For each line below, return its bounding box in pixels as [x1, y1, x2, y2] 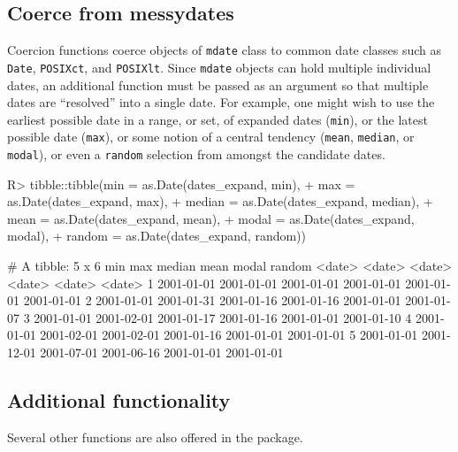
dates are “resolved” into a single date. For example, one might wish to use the [7, 93, 435, 111]
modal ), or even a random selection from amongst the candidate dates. [7, 145, 385, 164]
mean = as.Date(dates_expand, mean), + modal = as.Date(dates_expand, [7, 209, 415, 227]
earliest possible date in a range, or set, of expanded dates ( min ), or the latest [7, 110, 428, 128]
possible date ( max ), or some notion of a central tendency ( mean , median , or [7, 127, 415, 146]
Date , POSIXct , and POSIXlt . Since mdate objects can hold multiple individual [7, 57, 431, 76]
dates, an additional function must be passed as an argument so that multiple [7, 75, 429, 94]
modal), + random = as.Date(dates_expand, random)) [7, 226, 307, 245]
